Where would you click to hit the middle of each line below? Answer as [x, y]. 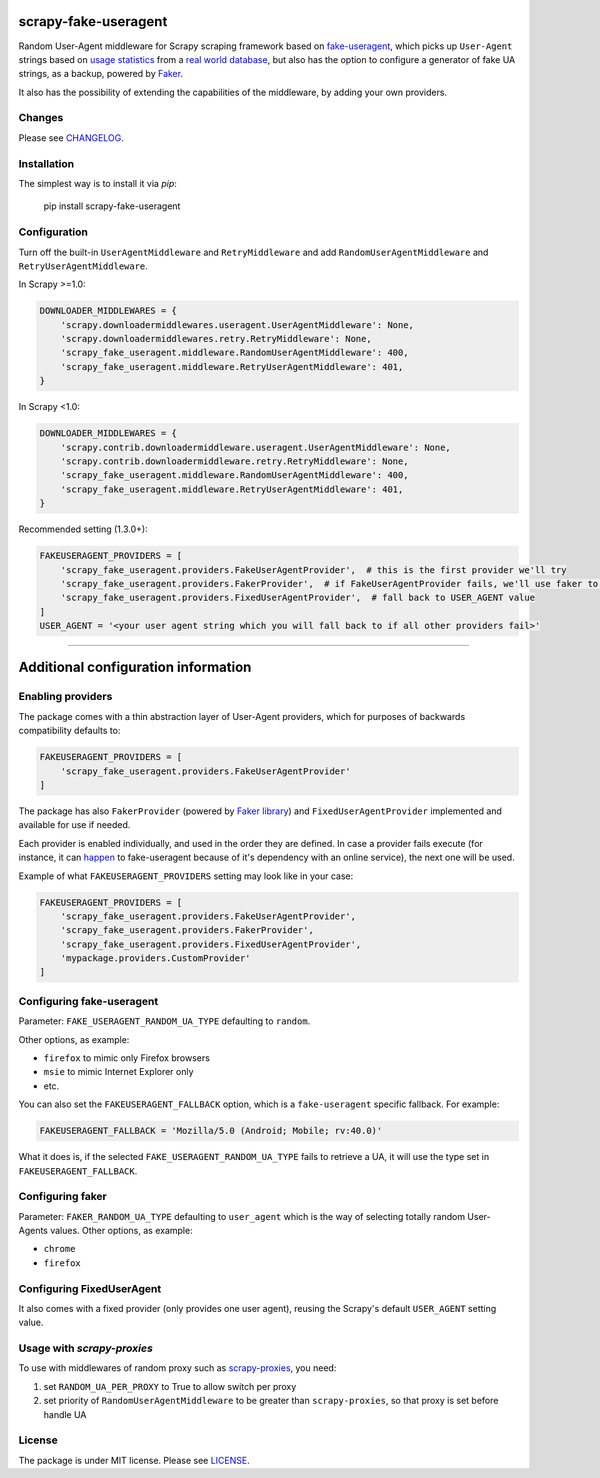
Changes [41, 118]
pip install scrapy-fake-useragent [112, 206]
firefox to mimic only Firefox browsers [126, 1057]
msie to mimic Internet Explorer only [118, 1072]
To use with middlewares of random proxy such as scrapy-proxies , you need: [177, 1368]
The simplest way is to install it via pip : [97, 183]
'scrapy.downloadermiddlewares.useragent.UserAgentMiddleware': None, [237, 324]
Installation [46, 163]
